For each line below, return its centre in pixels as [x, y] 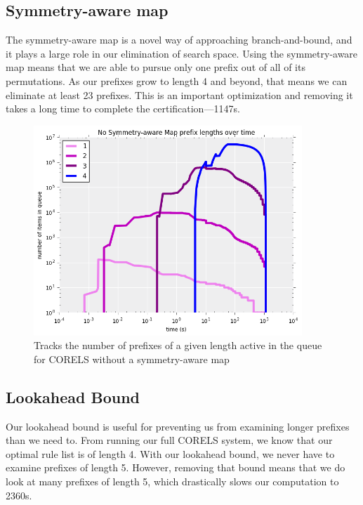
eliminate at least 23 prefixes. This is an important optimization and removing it [179, 94]
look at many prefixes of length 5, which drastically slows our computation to [172, 481]
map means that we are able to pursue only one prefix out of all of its [156, 67]
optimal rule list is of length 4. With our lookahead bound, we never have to [170, 453]
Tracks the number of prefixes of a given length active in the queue [178, 345]
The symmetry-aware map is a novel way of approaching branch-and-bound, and [179, 40]
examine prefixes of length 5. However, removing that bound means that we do [176, 467]
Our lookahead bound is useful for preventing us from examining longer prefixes [178, 426]
